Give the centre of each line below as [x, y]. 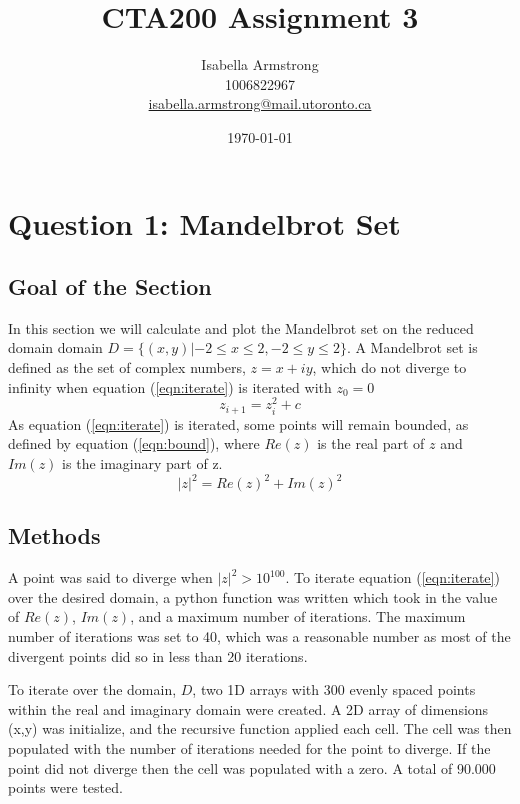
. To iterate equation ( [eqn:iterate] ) [392, 577]
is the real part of [371, 443]
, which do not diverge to [389, 367]
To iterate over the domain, [92, 689]
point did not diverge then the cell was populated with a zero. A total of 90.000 [252, 767]
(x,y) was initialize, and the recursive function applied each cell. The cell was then [260, 728]
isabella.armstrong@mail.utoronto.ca [260, 103]
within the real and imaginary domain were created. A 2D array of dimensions [248, 708]
